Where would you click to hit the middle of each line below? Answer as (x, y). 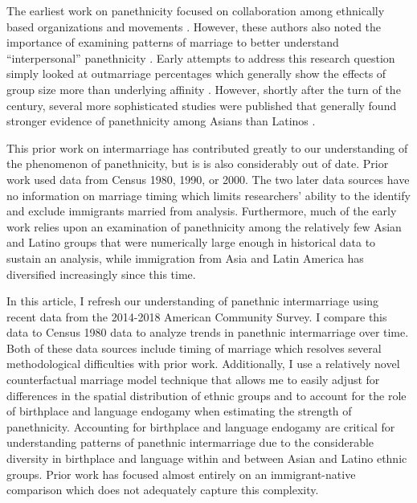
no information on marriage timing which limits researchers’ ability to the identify (208, 195)
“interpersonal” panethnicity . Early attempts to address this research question (201, 57)
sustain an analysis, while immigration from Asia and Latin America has (185, 258)
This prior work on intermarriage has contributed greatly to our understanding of (207, 147)
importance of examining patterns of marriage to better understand (173, 42)
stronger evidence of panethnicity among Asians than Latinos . (161, 121)
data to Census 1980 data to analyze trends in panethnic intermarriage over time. (208, 332)
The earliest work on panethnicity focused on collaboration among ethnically (196, 10)
